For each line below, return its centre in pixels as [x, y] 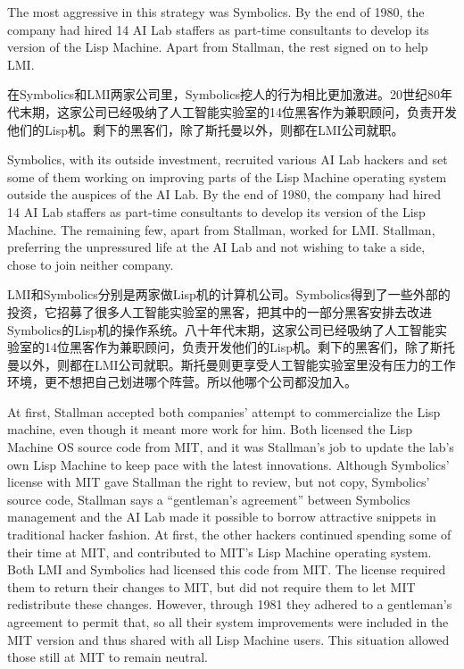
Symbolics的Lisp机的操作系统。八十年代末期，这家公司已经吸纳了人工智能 [221, 329]
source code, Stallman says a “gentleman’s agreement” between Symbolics [209, 499]
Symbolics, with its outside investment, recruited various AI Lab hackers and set [228, 159]
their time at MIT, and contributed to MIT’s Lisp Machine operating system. [220, 552]
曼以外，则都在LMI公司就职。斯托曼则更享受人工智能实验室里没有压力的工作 [232, 364]
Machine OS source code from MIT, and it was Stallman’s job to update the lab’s [231, 447]
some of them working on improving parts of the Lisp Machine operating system [227, 176]
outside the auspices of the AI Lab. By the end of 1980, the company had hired [224, 194]
